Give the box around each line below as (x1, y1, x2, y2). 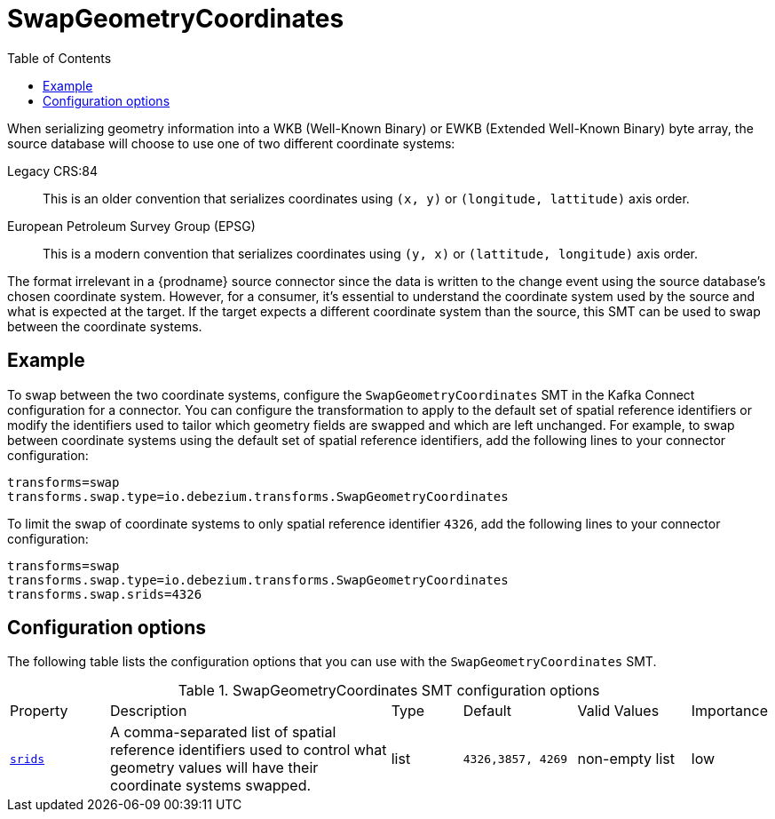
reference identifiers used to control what (109, 741, 387, 759)
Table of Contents (7, 50, 112, 66)
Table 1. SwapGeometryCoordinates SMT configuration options (178, 681, 600, 700)
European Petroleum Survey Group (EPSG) (7, 218, 256, 234)
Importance (691, 702, 768, 720)
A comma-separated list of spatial (109, 723, 336, 742)
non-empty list (577, 750, 675, 768)
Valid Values (577, 702, 660, 720)
